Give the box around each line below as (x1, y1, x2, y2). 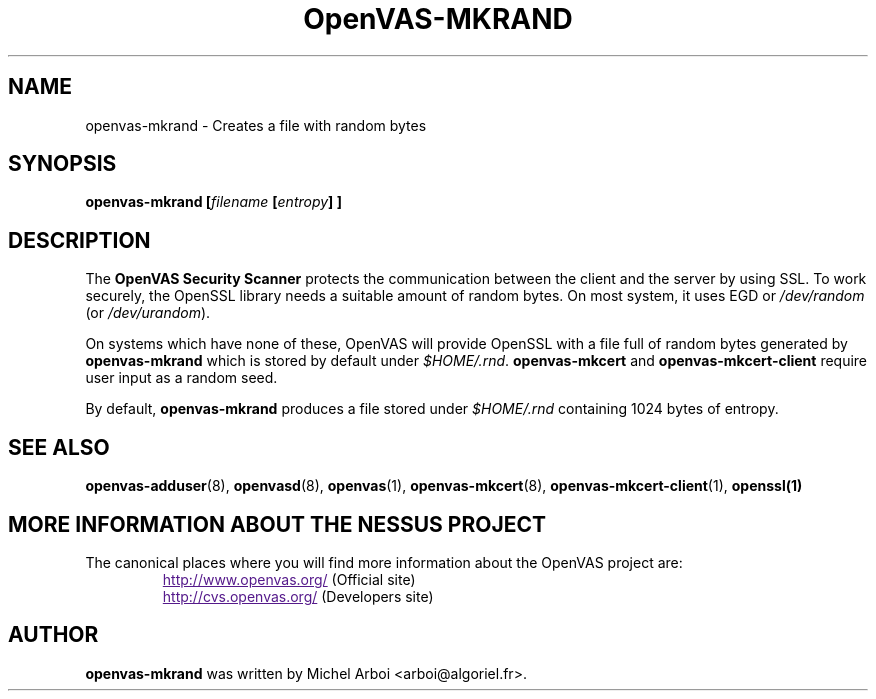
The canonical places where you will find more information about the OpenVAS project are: (85, 553, 683, 571)
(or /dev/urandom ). (85, 304, 211, 322)
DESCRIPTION (8, 227, 151, 253)
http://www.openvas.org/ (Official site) (162, 570, 416, 588)
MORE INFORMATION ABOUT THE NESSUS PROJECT (8, 511, 546, 537)
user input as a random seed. (85, 369, 278, 387)
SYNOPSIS (8, 151, 117, 177)
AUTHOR (8, 622, 99, 648)
